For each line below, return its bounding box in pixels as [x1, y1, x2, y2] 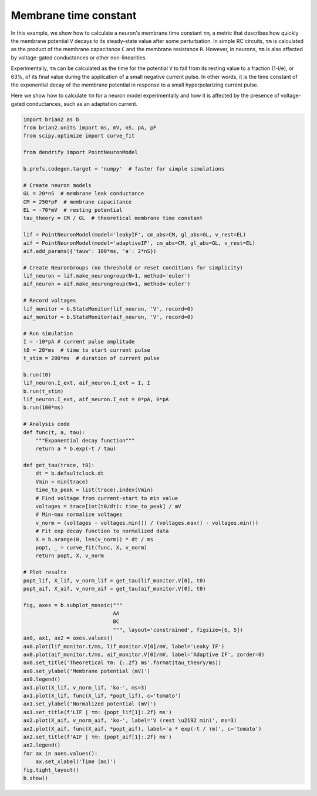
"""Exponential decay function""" [35, 437, 135, 444]
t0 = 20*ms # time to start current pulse [23, 347, 151, 353]
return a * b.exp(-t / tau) [35, 445, 117, 452]
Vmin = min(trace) [35, 478, 89, 485]
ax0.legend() [23, 676, 61, 682]
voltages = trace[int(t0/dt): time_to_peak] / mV [35, 503, 181, 510]
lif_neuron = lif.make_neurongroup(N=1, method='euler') [23, 272, 191, 279]
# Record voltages [23, 297, 76, 304]
